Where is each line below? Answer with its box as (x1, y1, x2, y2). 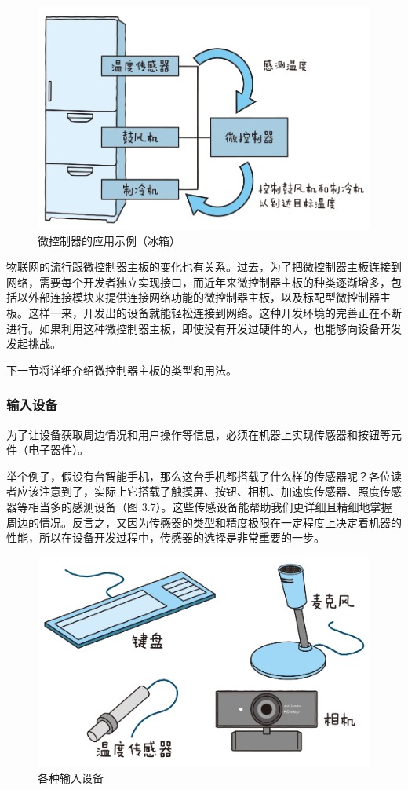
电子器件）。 (27, 441, 89, 458)
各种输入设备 (38, 769, 104, 785)
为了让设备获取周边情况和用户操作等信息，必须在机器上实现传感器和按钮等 (6, 426, 391, 442)
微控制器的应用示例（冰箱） (38, 232, 180, 248)
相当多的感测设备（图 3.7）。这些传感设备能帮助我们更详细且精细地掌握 (27, 499, 392, 514)
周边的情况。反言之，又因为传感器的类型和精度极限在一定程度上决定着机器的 (6, 514, 402, 530)
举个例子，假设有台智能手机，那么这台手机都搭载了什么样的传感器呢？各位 (6, 467, 391, 484)
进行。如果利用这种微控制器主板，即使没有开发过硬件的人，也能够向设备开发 (6, 320, 402, 336)
